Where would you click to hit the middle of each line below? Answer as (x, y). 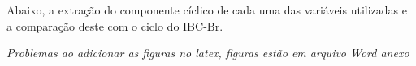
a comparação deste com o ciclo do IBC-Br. (115, 25)
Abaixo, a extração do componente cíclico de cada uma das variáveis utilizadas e (207, 10)
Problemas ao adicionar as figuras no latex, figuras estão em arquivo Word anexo (208, 53)
